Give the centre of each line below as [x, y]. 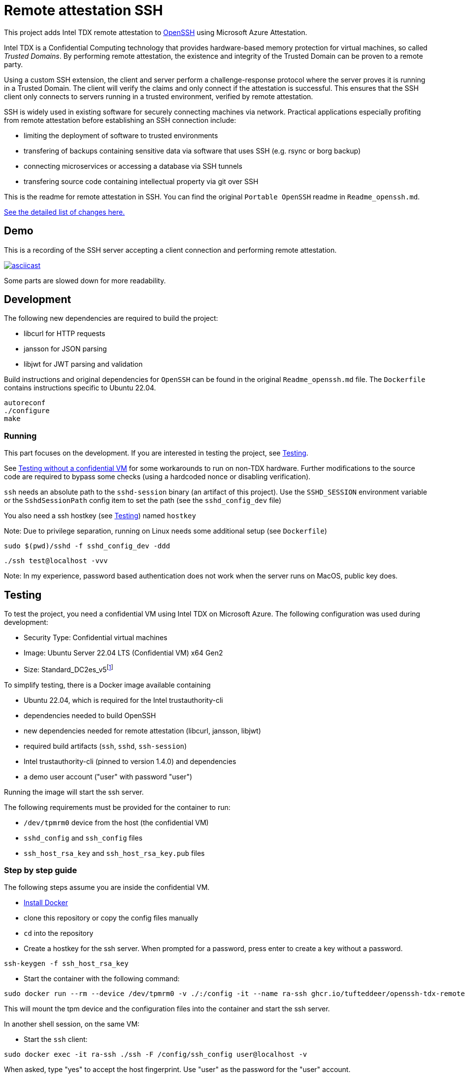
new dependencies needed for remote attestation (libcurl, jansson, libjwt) [142, 730]
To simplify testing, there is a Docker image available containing [107, 685]
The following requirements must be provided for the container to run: [117, 807]
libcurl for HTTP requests [65, 334]
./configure [27, 411]
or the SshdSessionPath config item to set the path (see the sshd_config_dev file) [143, 500]
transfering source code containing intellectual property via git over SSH [141, 181]
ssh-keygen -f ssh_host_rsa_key [66, 964]
